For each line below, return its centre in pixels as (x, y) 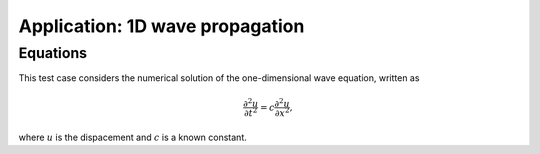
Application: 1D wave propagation (161, 26)
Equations (53, 53)
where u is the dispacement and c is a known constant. (132, 137)
